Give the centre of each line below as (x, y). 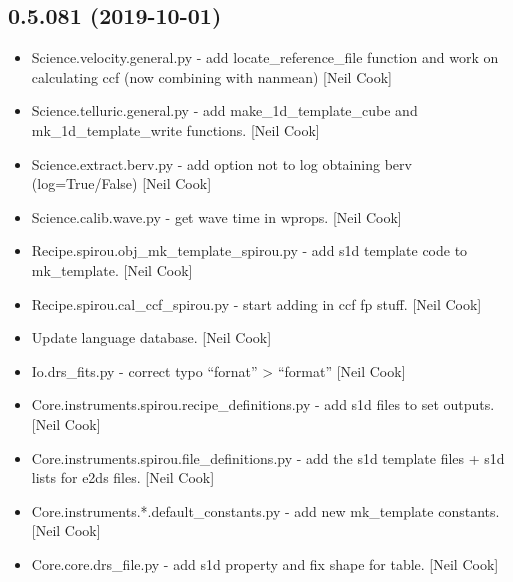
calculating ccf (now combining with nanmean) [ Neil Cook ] (211, 76)
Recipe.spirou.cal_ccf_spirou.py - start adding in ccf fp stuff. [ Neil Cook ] (256, 303)
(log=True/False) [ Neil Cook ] (121, 183)
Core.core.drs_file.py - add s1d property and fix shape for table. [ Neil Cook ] (265, 563)
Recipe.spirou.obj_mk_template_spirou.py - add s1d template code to (249, 250)
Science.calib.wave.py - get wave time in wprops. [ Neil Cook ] (216, 216)
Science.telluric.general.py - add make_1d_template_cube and (224, 110)
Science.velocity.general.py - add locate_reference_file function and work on (265, 57)
